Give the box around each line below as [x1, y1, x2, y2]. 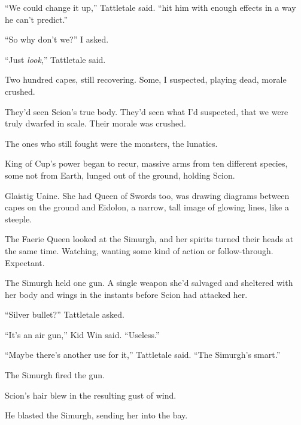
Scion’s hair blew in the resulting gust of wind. [5, 388, 177, 401]
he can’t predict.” [5, 13, 68, 25]
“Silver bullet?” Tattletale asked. [5, 308, 125, 321]
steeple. [5, 212, 32, 225]
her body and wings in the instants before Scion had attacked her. [5, 288, 248, 300]
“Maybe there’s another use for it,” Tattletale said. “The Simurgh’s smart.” [5, 348, 281, 361]
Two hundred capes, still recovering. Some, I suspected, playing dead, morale [5, 73, 287, 86]
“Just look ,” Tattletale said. [5, 53, 106, 65]
